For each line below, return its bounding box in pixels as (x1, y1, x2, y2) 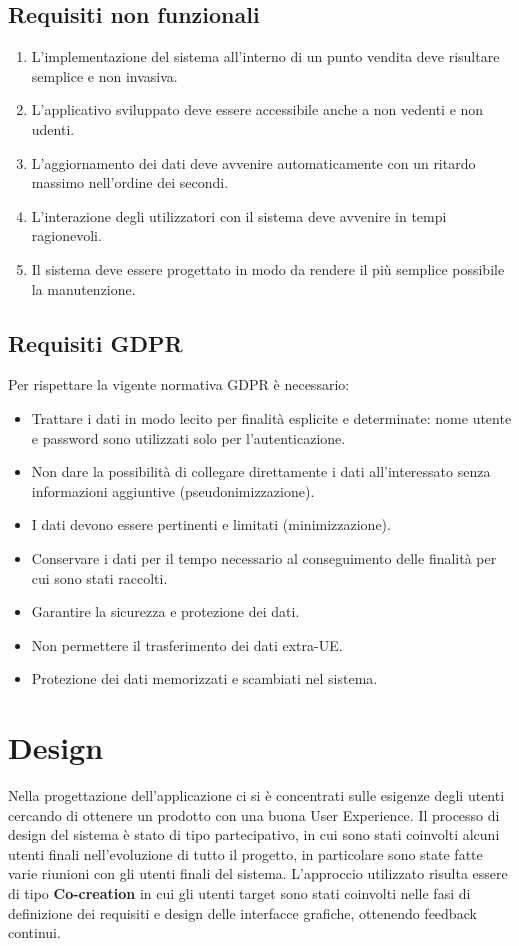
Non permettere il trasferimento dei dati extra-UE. (31, 634, 343, 655)
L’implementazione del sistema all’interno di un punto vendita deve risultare (31, 46, 500, 67)
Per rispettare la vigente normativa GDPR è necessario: (8, 374, 350, 395)
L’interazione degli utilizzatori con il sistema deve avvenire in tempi (31, 205, 447, 226)
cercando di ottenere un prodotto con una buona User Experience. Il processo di (8, 804, 500, 825)
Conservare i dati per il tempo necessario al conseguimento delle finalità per (31, 547, 497, 568)
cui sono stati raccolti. (31, 567, 168, 588)
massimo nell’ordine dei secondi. (31, 172, 229, 193)
